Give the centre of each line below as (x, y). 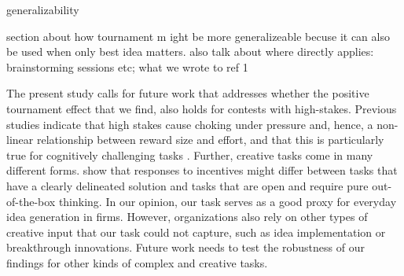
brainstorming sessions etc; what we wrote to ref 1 (127, 66)
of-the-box (31, 201)
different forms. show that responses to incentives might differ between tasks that (202, 170)
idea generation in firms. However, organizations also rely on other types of (187, 217)
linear (20, 140)
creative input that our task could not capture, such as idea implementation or (196, 232)
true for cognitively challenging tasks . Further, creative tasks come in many (190, 155)
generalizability (43, 9)
